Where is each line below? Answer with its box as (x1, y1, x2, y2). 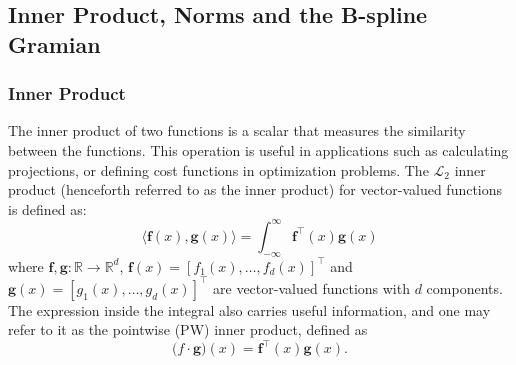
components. (426, 277, 503, 298)
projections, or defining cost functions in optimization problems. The (8, 159, 429, 180)
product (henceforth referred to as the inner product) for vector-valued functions (8, 179, 503, 200)
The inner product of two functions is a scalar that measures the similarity (8, 120, 466, 141)
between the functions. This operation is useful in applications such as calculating (8, 139, 509, 160)
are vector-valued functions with (213, 277, 410, 298)
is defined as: (8, 198, 87, 219)
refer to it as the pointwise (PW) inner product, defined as (8, 319, 368, 340)
